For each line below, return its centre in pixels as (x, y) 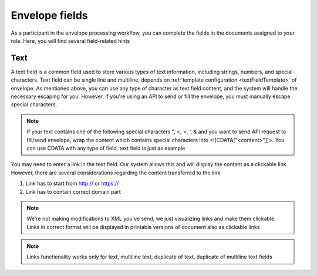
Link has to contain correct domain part (73, 191)
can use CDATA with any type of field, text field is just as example (106, 148)
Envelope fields (49, 15)
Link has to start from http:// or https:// (72, 184)
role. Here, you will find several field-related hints (70, 41)
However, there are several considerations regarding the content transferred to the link (116, 173)
